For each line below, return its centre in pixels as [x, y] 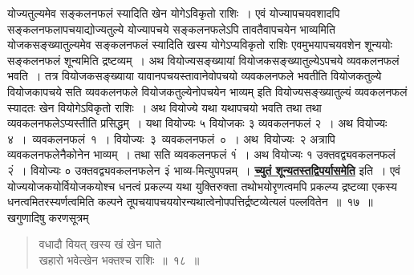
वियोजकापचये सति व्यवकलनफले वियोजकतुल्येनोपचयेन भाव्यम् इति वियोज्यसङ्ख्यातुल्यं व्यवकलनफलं [207, 91]
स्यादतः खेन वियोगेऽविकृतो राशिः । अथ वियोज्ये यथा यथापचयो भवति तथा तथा [164, 107]
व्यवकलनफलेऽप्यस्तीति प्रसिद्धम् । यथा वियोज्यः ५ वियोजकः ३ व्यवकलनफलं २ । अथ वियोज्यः [197, 123]
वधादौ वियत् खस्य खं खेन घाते [100, 244]
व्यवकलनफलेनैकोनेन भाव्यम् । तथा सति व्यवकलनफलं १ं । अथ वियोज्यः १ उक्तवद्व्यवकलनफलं [201, 154]
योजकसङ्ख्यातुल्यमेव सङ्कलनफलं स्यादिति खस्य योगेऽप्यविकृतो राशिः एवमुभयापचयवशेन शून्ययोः [200, 44]
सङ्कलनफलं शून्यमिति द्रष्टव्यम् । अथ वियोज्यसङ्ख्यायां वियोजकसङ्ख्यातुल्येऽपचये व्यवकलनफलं [203, 60]
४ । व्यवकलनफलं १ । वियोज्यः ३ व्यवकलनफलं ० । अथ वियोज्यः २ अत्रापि [171, 138]
